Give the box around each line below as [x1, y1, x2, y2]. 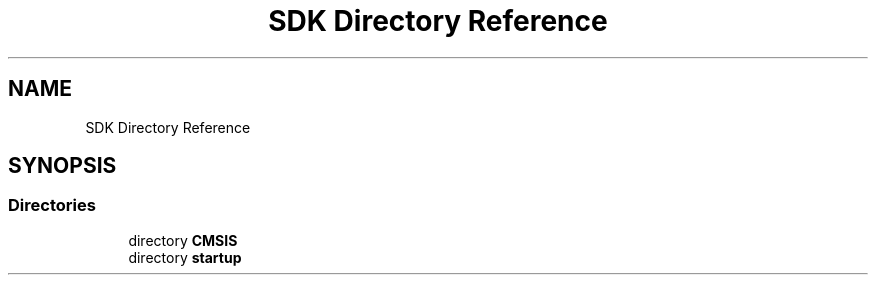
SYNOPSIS [8, 153, 117, 179]
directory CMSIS [128, 231, 238, 249]
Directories [8, 195, 96, 216]
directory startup [128, 248, 242, 266]
